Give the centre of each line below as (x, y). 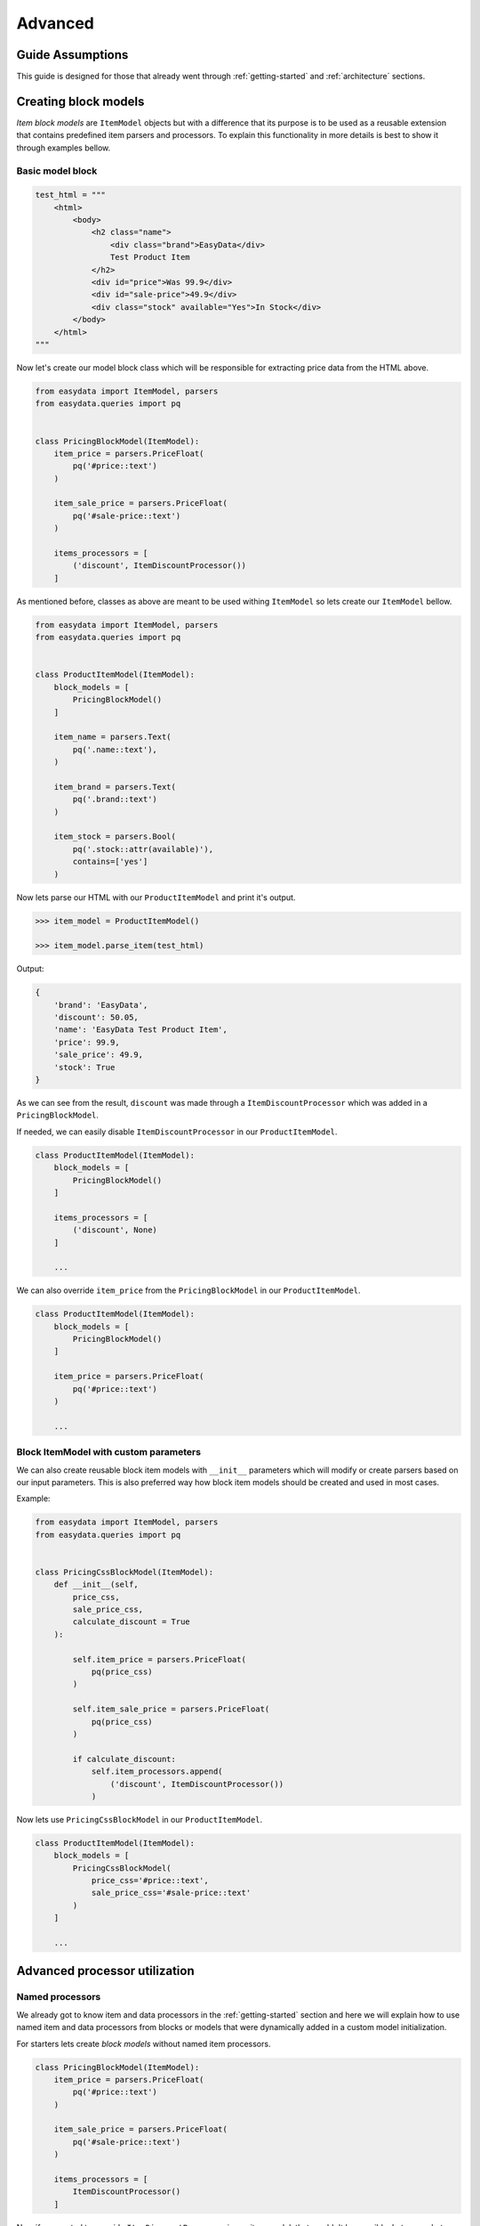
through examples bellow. (64, 148)
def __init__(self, (96, 1584)
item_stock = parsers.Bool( (115, 837)
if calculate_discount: (124, 1759)
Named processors (59, 1997)
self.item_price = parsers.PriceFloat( (159, 1659)
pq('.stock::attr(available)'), (143, 849)
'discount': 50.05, (96, 1018)
